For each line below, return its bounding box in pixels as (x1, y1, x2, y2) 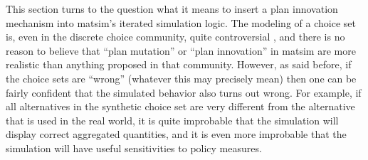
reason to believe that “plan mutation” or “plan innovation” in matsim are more (6, 43, 356, 58)
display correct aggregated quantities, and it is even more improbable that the (6, 127, 347, 142)
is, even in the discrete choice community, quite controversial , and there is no (6, 29, 345, 44)
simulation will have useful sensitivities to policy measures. (6, 140, 262, 155)
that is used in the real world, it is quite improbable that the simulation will (6, 112, 339, 127)
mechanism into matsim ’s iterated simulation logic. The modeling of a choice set (6, 15, 356, 30)
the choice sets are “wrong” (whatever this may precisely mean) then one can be (6, 70, 357, 85)
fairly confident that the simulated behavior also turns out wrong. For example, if (6, 85, 362, 100)
